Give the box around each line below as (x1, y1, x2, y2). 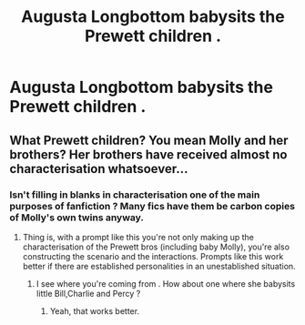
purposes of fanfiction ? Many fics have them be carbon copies (9, 199, 296, 212)
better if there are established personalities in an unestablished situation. (22, 260, 296, 271)
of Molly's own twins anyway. (9, 211, 144, 224)
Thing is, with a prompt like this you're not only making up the (22, 231, 255, 242)
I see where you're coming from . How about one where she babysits (36, 278, 296, 289)
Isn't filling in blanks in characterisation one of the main (9, 188, 260, 201)
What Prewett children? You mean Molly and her (9, 132, 289, 147)
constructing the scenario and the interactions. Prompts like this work (22, 250, 284, 261)
